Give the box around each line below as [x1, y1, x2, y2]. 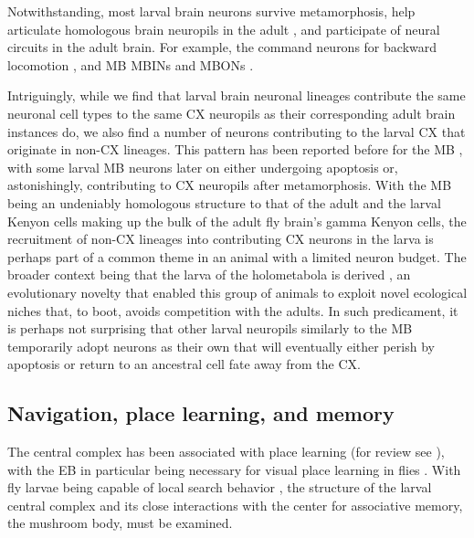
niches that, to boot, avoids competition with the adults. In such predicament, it [7, 301, 458, 320]
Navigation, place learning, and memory [7, 399, 395, 427]
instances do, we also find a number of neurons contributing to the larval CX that [7, 121, 466, 141]
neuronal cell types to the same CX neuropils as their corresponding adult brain [7, 103, 456, 122]
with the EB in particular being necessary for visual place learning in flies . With [7, 459, 461, 479]
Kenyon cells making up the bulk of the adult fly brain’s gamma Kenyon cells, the [7, 211, 467, 230]
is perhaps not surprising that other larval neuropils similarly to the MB [7, 319, 413, 338]
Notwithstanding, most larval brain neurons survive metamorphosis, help [7, 2, 416, 20]
